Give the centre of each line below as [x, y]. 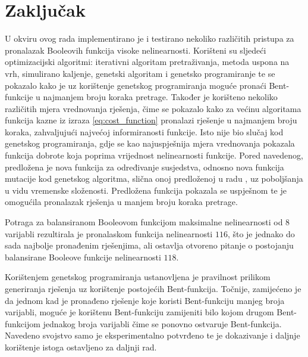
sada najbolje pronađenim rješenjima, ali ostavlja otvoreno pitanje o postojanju [149, 245]
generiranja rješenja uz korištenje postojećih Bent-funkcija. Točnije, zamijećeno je [153, 288]
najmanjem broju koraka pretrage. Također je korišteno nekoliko [160, 97]
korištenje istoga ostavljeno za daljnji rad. [81, 347]
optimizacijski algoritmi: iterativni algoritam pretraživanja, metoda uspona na [147, 62]
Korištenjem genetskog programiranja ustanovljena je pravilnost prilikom [138, 277]
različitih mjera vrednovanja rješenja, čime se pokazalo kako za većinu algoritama [153, 108]
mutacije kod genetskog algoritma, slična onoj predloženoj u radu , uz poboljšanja [154, 178]
